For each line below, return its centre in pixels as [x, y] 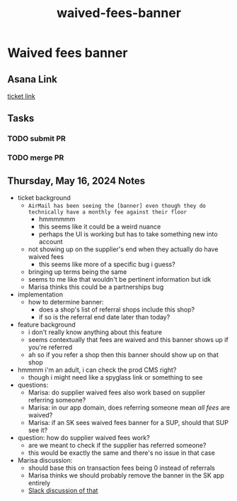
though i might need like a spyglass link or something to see [115, 378]
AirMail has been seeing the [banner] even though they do [117, 206]
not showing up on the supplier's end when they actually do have [123, 249]
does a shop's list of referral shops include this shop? [117, 309]
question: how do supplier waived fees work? [83, 438]
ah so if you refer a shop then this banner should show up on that [123, 355]
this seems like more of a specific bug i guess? [107, 265]
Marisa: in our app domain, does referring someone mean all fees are [129, 408]
